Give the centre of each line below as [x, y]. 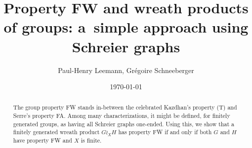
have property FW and [42, 140]
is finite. [91, 140]
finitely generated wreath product [56, 132]
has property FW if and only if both [165, 132]
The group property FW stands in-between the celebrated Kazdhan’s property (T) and [125, 107]
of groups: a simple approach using [126, 27]
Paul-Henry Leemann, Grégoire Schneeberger [126, 70]
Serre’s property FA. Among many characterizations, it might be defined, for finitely [122, 116]
